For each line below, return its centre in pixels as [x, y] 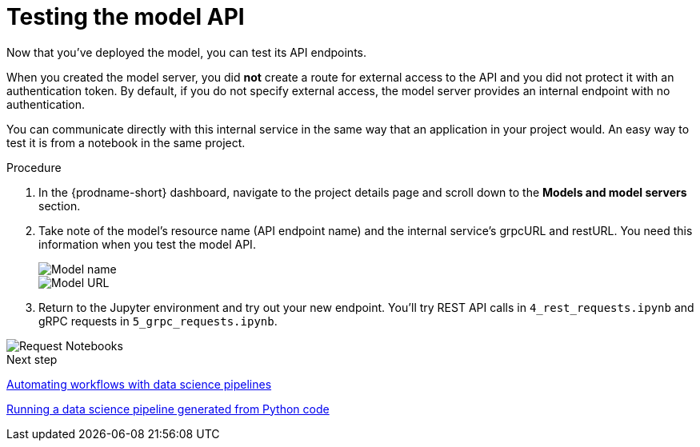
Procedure [34, 167]
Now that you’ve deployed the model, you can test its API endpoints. [187, 52]
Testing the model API [126, 17]
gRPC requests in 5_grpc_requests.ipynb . [158, 321]
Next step [32, 359]
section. [60, 206]
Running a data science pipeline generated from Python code [168, 409]
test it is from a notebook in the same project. [126, 142]
